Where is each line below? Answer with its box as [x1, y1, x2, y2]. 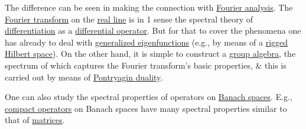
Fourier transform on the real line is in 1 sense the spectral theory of [5, 12, 253, 25]
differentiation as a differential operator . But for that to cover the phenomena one [5, 24, 301, 37]
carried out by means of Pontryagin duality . [5, 70, 163, 83]
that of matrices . [5, 114, 65, 126]
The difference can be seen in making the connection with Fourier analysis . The [5, 1, 293, 13]
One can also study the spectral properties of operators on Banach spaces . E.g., [5, 91, 292, 103]
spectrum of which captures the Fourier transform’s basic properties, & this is [5, 59, 287, 71]
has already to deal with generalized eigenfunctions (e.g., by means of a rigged [5, 36, 288, 48]
